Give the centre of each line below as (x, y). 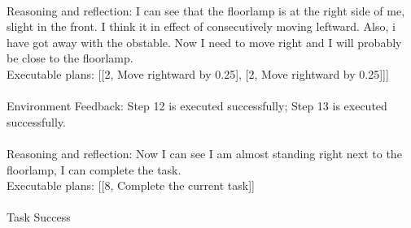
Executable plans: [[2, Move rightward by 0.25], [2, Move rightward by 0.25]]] (198, 73)
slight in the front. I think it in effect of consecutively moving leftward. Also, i (201, 26)
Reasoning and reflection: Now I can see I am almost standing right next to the (204, 153)
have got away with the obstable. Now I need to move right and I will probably (204, 42)
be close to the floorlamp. (70, 58)
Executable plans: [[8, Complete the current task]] (131, 185)
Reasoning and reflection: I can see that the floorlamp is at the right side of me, (206, 10)
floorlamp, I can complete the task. (94, 169)
